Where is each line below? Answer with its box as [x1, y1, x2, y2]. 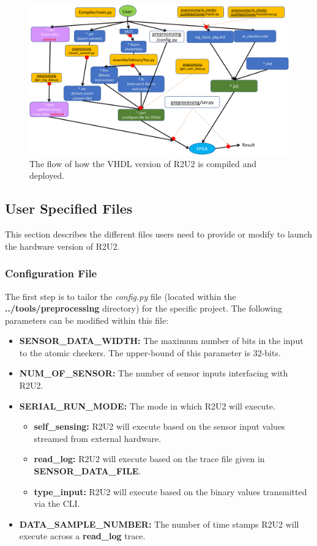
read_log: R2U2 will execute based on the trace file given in [34, 452, 265, 465]
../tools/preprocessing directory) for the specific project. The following [5, 302, 282, 315]
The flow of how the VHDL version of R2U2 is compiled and [29, 157, 256, 170]
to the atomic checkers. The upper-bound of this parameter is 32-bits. [19, 346, 281, 359]
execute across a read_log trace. [19, 529, 146, 542]
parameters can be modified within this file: [5, 313, 169, 326]
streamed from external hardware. [34, 432, 162, 444]
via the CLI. [34, 497, 80, 510]
